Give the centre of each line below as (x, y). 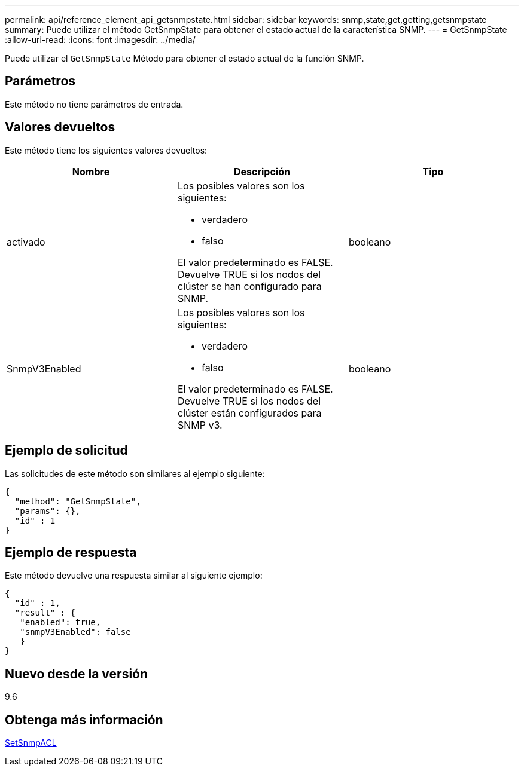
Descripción (262, 171)
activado (26, 242)
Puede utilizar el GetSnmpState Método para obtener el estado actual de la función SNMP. (185, 58)
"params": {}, (48, 511)
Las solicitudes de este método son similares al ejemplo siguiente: (135, 473)
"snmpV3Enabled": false (75, 632)
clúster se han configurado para (249, 286)
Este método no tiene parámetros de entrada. (94, 104)
